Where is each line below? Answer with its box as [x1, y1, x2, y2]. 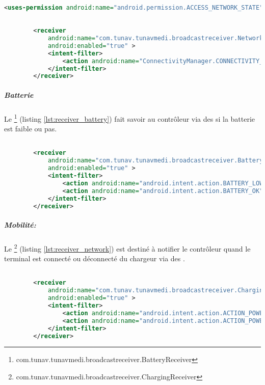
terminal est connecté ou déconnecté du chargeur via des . [4, 253, 185, 264]
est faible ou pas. [4, 123, 57, 134]
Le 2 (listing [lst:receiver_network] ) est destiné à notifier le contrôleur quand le [4, 241, 251, 254]
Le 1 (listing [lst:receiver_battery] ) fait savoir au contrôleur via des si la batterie [4, 112, 255, 124]
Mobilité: [4, 219, 36, 230]
